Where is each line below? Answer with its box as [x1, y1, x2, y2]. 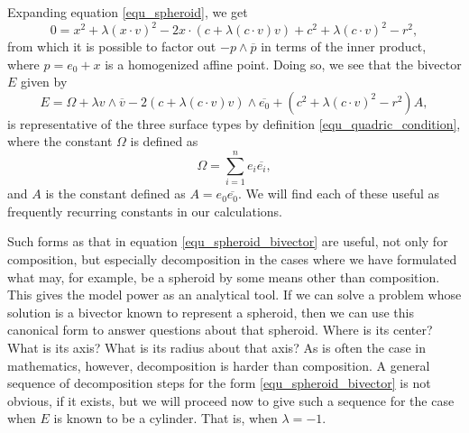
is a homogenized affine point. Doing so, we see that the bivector [105, 54, 462, 73]
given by [21, 72, 68, 91]
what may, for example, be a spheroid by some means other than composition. [7, 267, 440, 286]
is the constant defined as [45, 184, 186, 203]
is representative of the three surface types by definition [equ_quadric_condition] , [7, 114, 461, 133]
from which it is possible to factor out [7, 37, 216, 56]
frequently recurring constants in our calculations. [7, 201, 282, 220]
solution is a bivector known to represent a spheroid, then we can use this [7, 302, 414, 321]
